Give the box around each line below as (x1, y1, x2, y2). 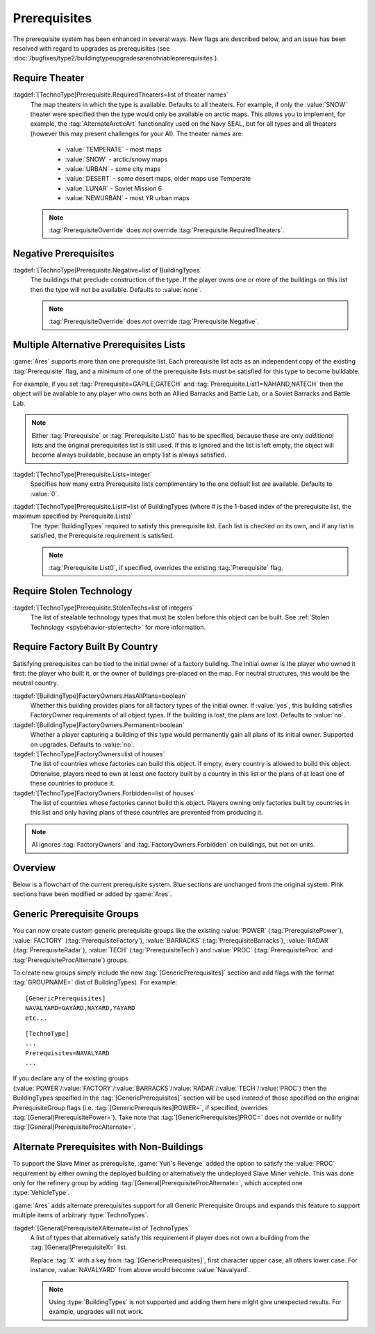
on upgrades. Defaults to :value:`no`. (30, 740, 135, 749)
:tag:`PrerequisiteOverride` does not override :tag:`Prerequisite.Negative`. (49, 317, 260, 326)
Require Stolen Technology (12, 585, 133, 597)
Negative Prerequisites (12, 247, 115, 259)
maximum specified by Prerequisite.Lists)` (12, 512, 133, 521)
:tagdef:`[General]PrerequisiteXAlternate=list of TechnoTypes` (12, 1223, 190, 1232)
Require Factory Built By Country (12, 641, 158, 653)
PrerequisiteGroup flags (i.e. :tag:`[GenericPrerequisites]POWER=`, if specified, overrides (12, 1103, 268, 1112)
